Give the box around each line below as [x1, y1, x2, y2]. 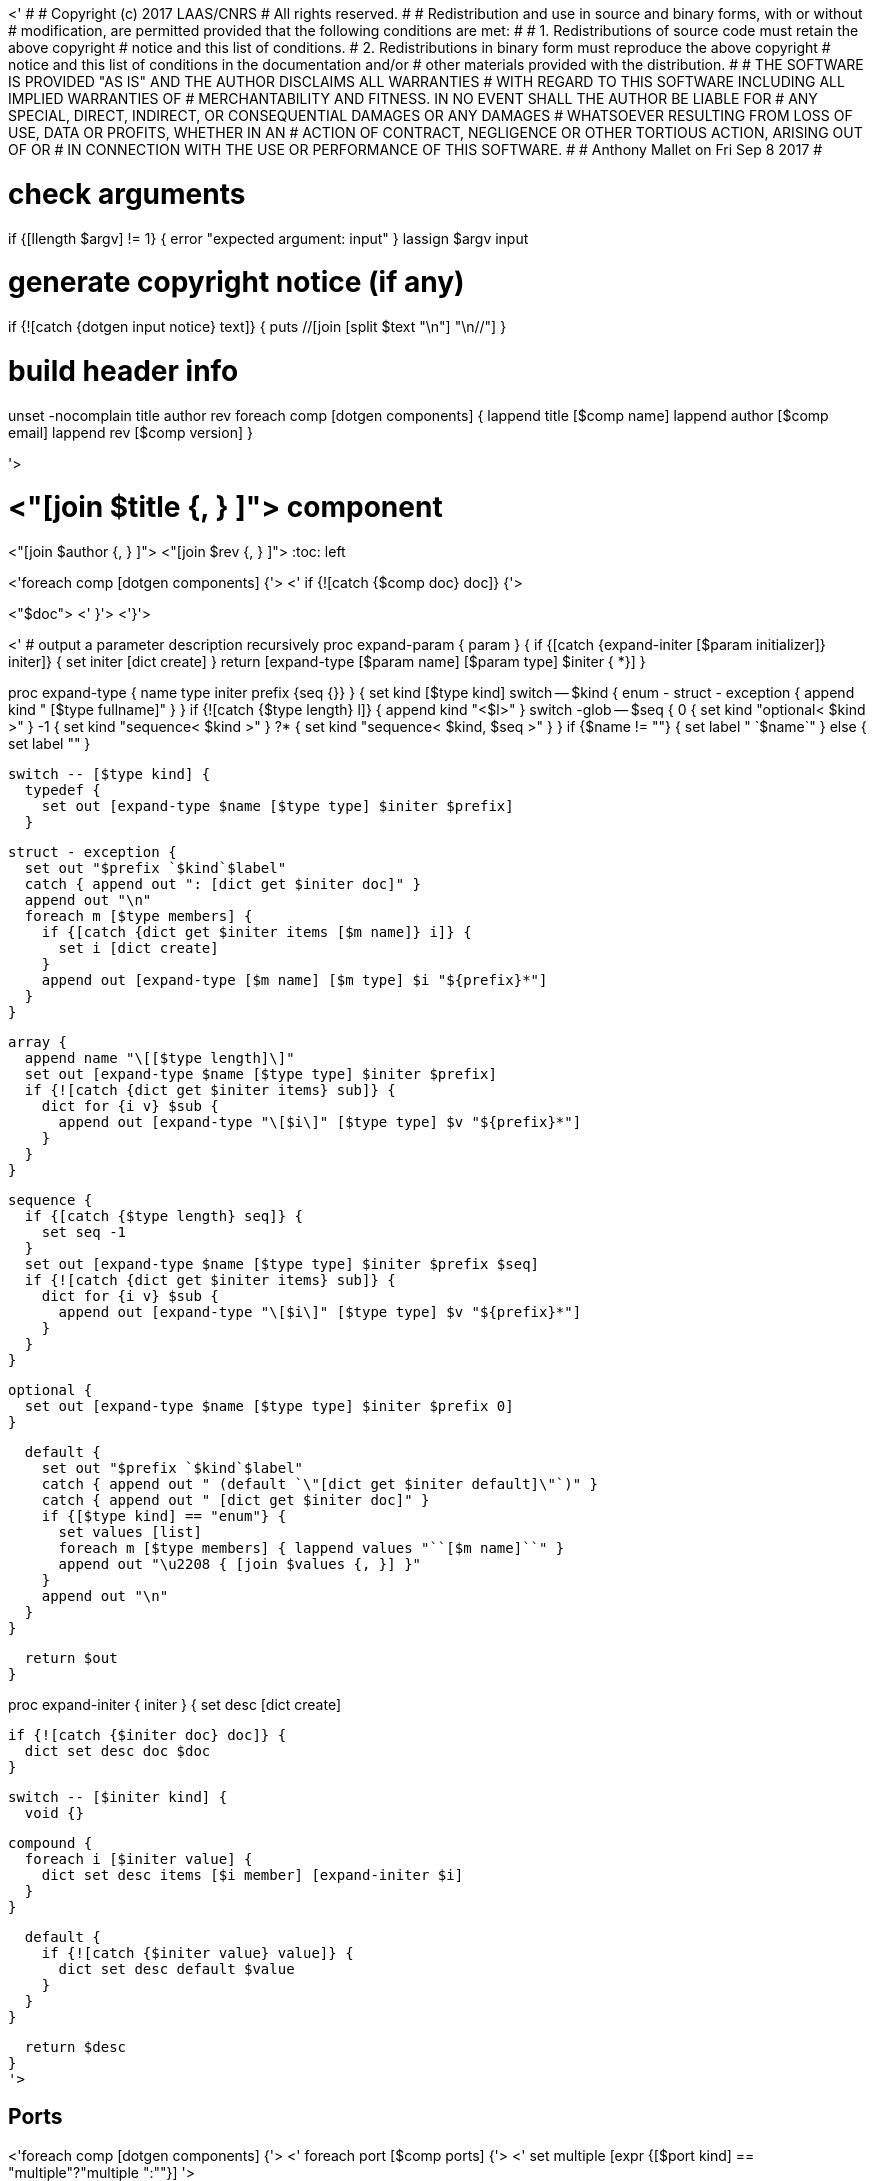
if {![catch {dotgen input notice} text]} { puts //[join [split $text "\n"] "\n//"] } [8, 318, 507, 335]
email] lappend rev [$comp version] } [8, 423, 253, 441]
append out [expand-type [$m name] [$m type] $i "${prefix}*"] [41, 972, 548, 988]
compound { [8, 1835, 93, 1851]
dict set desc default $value [58, 1961, 295, 1977]
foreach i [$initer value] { [24, 1851, 253, 1867]
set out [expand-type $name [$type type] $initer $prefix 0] [24, 1398, 514, 1414]
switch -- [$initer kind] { [8, 1789, 228, 1805]
